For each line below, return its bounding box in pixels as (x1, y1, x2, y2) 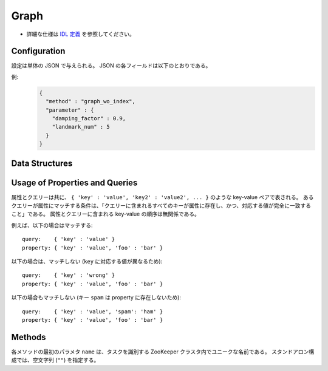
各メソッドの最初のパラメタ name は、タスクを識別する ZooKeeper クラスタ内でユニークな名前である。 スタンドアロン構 (11, 348, 315, 355)
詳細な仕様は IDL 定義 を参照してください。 (26, 30, 135, 38)
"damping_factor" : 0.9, (52, 115, 126, 121)
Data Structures (11, 158, 73, 168)
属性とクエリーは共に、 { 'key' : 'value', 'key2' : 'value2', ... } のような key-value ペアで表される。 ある (11, 193, 314, 200)
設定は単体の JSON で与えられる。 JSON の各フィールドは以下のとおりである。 (11, 62, 211, 69)
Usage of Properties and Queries (11, 177, 138, 188)
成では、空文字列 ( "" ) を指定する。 (11, 356, 100, 364)
